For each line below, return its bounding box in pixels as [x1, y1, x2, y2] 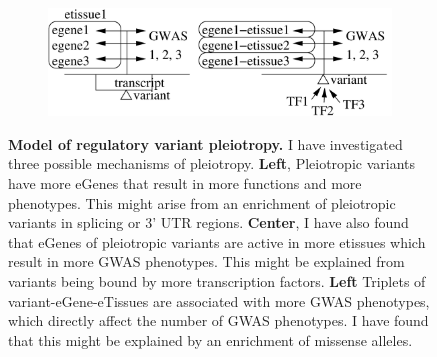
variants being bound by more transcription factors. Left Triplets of [8, 270, 426, 291]
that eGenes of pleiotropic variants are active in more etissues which [8, 231, 426, 252]
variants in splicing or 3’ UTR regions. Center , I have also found [8, 212, 409, 233]
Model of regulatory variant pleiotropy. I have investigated [8, 133, 403, 154]
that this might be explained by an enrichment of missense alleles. [8, 329, 413, 350]
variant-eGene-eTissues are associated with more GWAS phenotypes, [8, 290, 430, 311]
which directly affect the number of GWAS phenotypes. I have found [8, 310, 429, 331]
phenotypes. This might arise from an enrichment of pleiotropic [8, 192, 396, 213]
